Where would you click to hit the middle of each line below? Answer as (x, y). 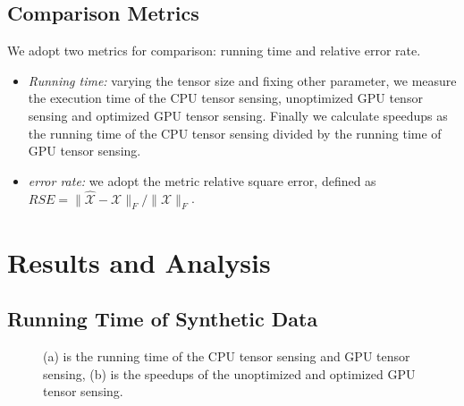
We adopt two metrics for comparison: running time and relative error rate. (214, 51)
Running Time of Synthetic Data (163, 319)
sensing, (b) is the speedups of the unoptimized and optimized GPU (229, 373)
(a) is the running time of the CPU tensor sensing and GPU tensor (227, 355)
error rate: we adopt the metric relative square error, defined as (202, 180)
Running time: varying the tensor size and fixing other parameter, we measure (242, 80)
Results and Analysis (139, 262)
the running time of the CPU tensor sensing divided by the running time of (235, 133)
